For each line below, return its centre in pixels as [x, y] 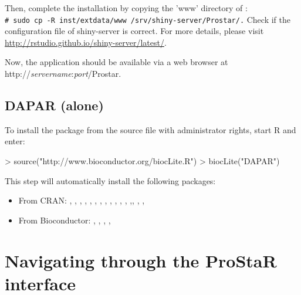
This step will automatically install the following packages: [110, 180]
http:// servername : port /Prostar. [63, 74]
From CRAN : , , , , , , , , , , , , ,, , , [82, 200]
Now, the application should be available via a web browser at [116, 62]
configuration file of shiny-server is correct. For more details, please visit [134, 31]
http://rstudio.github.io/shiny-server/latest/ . [86, 42]
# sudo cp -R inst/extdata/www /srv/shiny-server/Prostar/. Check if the [148, 19]
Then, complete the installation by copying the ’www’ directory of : [126, 8]
